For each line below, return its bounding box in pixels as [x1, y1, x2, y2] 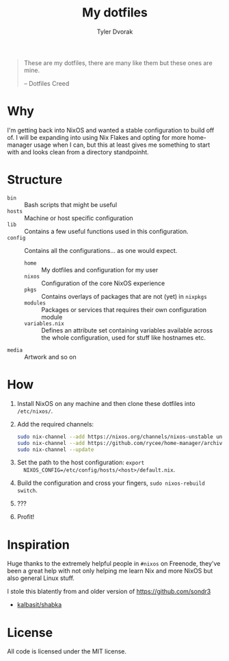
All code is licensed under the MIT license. [7, 647, 127, 656]
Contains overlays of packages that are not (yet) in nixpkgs [41, 292, 207, 300]
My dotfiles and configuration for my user [41, 265, 159, 274]
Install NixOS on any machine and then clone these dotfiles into [16, 399, 196, 407]
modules [24, 300, 46, 307]
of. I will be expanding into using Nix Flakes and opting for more [7, 133, 187, 141]
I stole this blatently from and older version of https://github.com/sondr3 [7, 588, 211, 596]
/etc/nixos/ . [16, 407, 53, 415]
